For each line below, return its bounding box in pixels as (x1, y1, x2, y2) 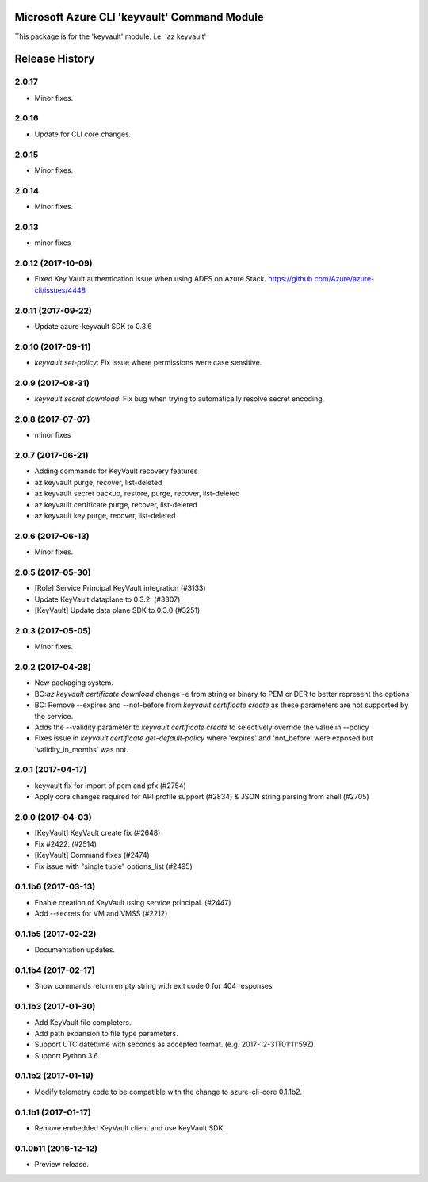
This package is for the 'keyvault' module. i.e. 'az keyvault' (14, 32, 207, 41)
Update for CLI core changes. (34, 129, 132, 139)
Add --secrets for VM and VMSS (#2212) (34, 908, 168, 919)
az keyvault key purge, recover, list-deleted (34, 511, 176, 521)
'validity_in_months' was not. (34, 744, 128, 754)
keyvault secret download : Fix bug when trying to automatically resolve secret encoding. (34, 394, 325, 404)
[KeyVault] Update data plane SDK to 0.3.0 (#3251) (34, 606, 201, 615)
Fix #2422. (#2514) (34, 839, 97, 848)
